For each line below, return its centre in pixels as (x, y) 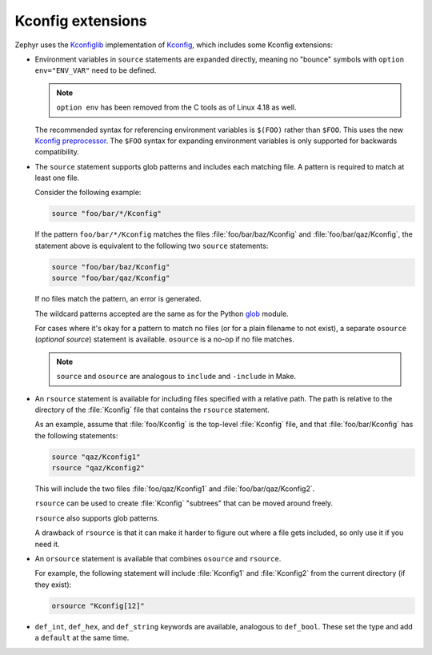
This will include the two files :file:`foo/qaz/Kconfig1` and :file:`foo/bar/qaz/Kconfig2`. (175, 489)
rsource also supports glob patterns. (97, 518)
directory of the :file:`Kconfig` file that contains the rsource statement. (152, 409)
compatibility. (57, 152)
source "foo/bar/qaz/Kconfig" (111, 278)
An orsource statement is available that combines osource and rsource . (158, 559)
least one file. (57, 178)
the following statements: (76, 435)
